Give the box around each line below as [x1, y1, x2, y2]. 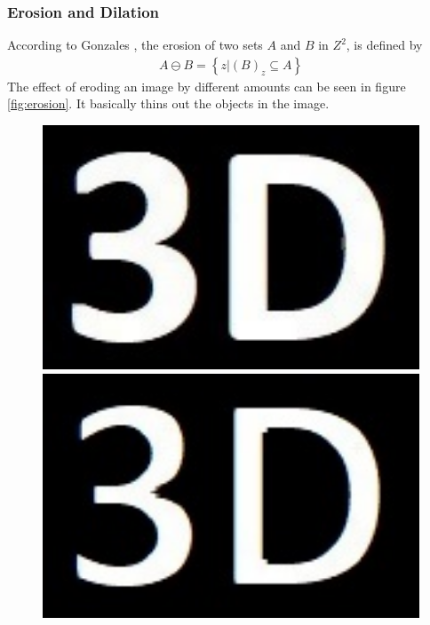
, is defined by [346, 36, 423, 54]
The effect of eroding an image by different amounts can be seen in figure [7, 76, 406, 95]
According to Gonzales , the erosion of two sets [7, 36, 263, 54]
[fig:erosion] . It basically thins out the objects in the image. [7, 94, 330, 113]
